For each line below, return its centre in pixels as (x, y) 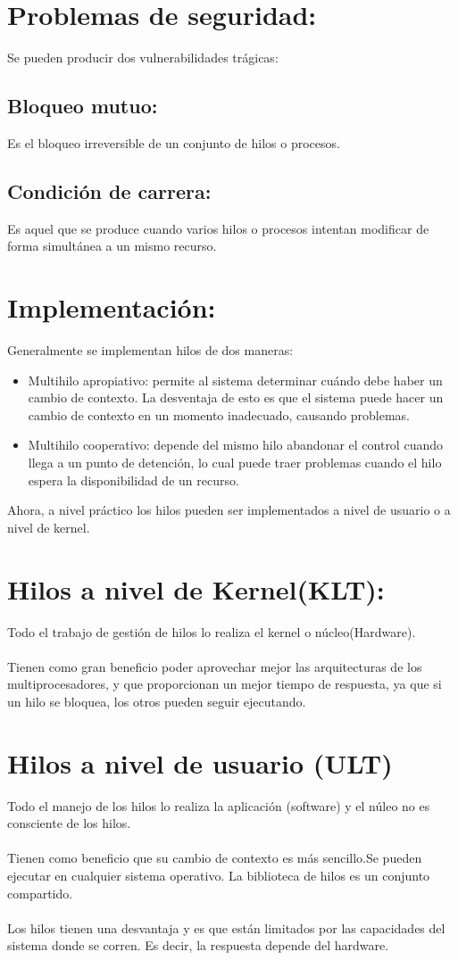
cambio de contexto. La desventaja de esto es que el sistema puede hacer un (236, 397)
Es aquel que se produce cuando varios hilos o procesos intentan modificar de (218, 228)
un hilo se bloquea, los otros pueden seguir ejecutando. (157, 701)
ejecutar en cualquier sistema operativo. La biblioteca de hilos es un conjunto (219, 875)
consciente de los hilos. (69, 823)
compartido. (40, 893)
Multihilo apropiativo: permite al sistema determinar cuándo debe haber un (235, 380)
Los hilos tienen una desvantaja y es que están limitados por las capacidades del (226, 927)
